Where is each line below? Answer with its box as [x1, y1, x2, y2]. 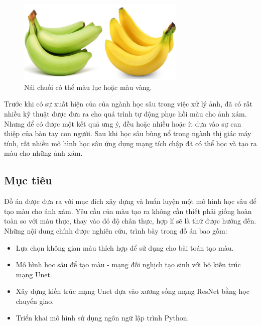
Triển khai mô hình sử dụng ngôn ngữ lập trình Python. [16, 312, 189, 323]
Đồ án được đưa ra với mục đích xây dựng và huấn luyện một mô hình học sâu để [4, 196, 256, 206]
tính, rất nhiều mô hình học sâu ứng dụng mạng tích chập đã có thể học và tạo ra [4, 138, 257, 148]
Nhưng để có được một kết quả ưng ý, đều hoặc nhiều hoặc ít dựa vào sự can [4, 118, 241, 129]
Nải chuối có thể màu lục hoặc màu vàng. [24, 81, 152, 92]
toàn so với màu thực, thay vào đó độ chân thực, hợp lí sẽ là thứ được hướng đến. [4, 215, 256, 226]
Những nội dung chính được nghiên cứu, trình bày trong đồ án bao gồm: [4, 225, 227, 236]
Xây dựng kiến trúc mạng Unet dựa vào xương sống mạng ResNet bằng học [16, 286, 249, 296]
